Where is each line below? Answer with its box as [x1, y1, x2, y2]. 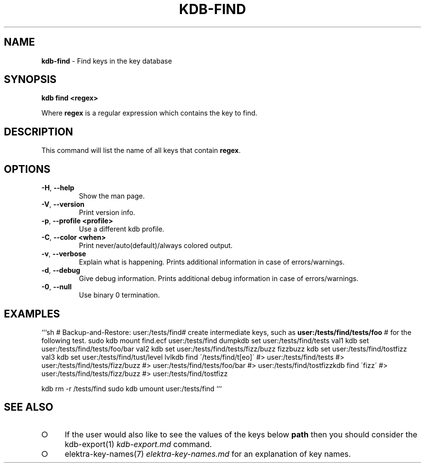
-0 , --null [41, 283, 72, 291]
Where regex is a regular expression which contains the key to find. [41, 109, 258, 117]
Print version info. [79, 208, 135, 217]
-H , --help [41, 183, 75, 192]
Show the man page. [79, 192, 145, 200]
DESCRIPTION [4, 125, 73, 138]
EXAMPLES [4, 307, 60, 320]
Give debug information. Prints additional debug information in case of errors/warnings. [79, 274, 359, 283]
